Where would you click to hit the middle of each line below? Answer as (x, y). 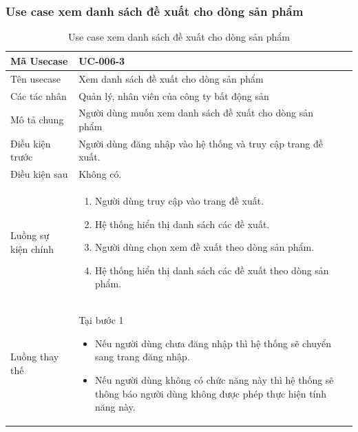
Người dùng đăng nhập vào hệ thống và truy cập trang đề (201, 143)
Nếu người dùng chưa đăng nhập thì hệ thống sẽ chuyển (213, 343)
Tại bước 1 (101, 320)
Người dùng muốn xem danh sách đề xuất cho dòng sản (196, 113)
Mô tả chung (37, 120)
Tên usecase (35, 78)
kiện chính (32, 249)
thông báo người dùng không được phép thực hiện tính (211, 393)
